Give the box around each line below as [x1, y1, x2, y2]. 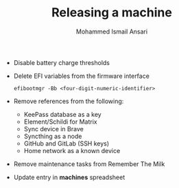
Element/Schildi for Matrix [23, 118, 97, 126]
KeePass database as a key [23, 110, 102, 118]
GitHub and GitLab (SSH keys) [23, 139, 110, 148]
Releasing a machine [51, 5, 173, 21]
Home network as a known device [23, 146, 121, 155]
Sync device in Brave [23, 124, 84, 133]
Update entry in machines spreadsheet [13, 173, 126, 181]
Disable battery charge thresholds [13, 58, 110, 66]
